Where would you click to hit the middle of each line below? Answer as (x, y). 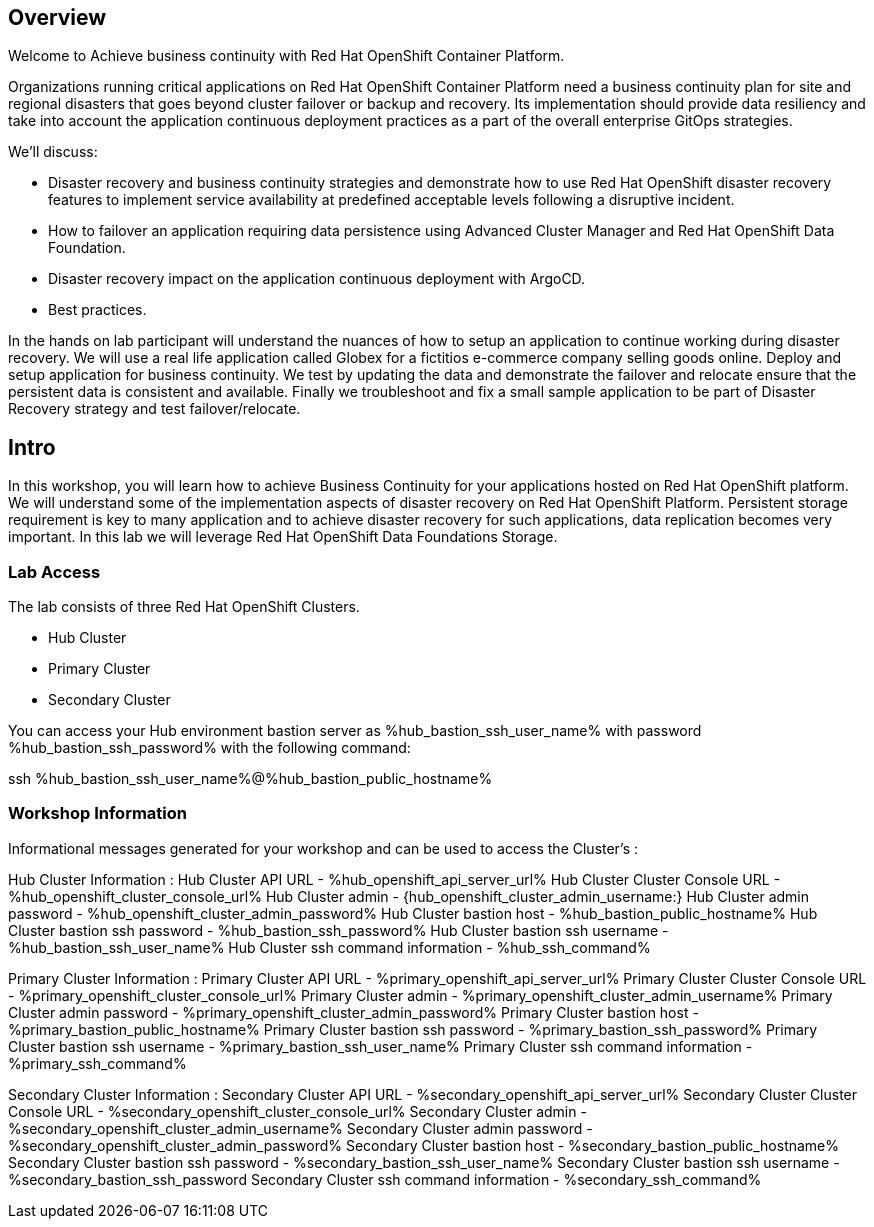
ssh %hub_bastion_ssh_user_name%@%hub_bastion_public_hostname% (250, 779)
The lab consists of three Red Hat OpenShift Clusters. (184, 607)
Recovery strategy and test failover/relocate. (154, 409)
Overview (57, 17)
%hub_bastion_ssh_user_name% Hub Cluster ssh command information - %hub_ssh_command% (329, 947)
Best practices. (97, 310)
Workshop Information (97, 813)
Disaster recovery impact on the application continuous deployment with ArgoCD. (317, 279)
